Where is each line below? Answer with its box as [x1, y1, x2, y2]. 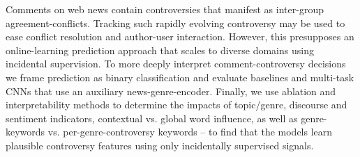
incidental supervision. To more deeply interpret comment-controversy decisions [6, 56, 346, 71]
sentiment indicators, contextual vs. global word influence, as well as [6, 110, 298, 125]
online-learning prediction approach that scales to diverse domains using [6, 42, 314, 57]
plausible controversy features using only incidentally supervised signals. [6, 138, 314, 152]
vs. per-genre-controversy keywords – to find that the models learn [47, 124, 333, 139]
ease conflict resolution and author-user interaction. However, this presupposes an [6, 29, 354, 44]
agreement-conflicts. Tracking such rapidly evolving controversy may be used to [6, 15, 345, 30]
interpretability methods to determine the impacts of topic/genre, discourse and [6, 97, 347, 112]
